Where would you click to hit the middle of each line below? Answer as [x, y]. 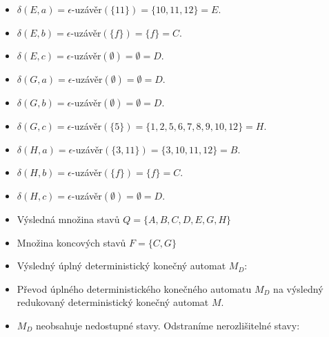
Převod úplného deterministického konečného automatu [134, 288]
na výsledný [298, 288]
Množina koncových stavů [71, 242]
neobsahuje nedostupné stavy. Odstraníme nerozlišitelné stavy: [168, 325]
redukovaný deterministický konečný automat [113, 302]
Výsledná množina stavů [68, 219]
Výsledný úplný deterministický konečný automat [121, 266]
